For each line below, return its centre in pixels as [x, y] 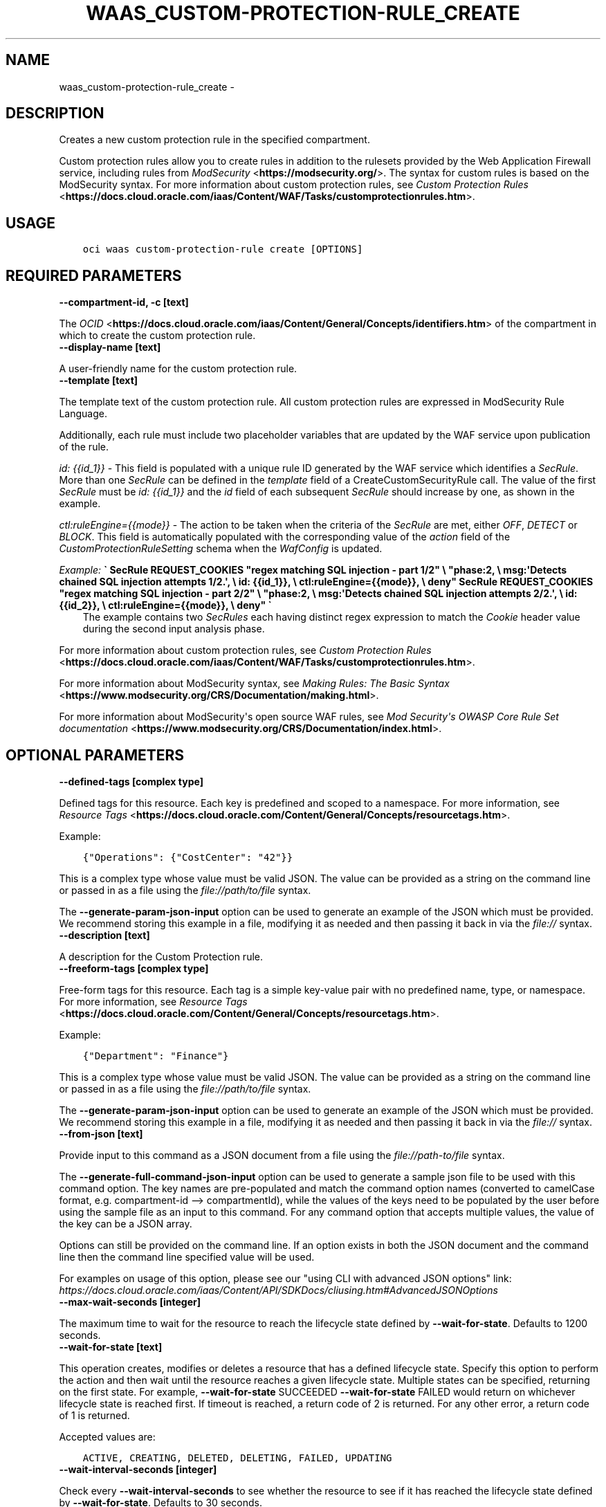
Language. [83, 414]
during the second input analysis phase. [174, 629]
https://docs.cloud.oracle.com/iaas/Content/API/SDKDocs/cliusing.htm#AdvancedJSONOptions [278, 1290]
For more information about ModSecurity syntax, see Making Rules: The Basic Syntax [254, 684]
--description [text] [104, 935]
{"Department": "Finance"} [156, 1056]
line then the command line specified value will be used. [187, 1257]
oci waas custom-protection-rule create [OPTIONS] [223, 249]
